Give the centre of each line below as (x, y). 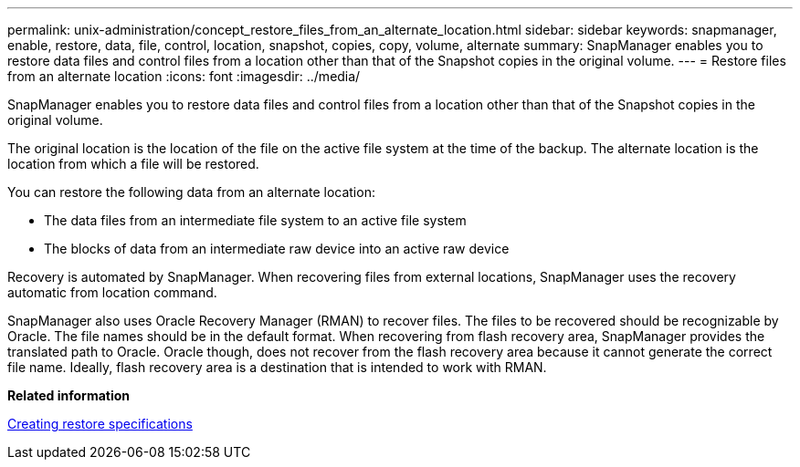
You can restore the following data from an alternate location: (191, 192)
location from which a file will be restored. (133, 164)
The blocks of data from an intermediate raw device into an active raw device (277, 249)
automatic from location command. (112, 292)
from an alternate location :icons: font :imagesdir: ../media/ (184, 76)
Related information (69, 395)
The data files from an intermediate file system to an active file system (255, 220)
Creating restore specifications (100, 424)
